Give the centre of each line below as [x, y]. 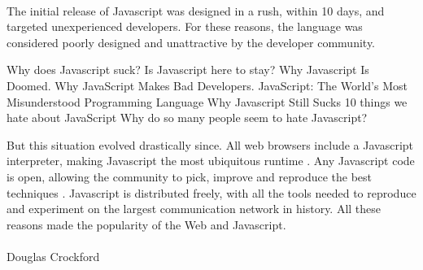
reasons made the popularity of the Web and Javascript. [146, 224]
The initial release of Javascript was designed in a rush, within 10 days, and [196, 10]
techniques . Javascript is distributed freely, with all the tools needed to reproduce [211, 192]
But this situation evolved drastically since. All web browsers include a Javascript [210, 144]
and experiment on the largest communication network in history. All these [194, 209]
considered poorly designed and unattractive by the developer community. [191, 42]
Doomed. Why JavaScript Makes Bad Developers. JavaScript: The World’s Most [207, 85]
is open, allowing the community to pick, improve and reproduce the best [190, 176]
